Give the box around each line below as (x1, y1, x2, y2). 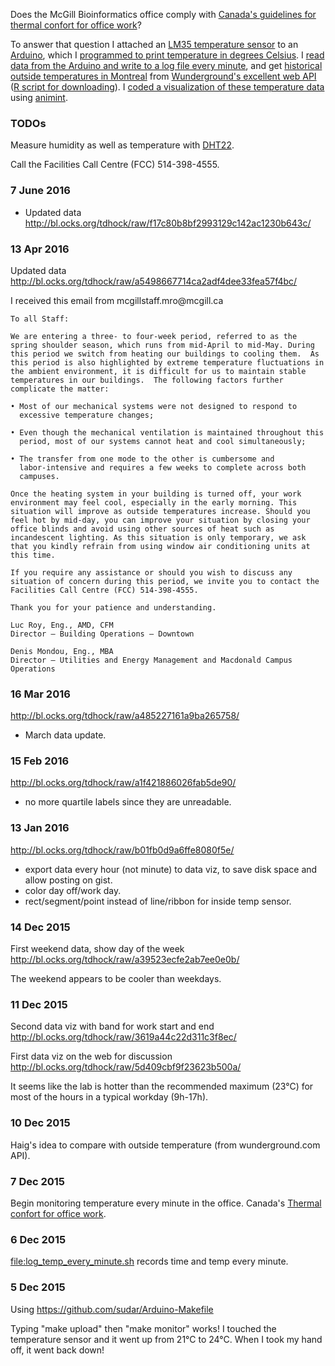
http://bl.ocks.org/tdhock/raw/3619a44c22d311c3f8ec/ (10, 1031, 237, 1043)
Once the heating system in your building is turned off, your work (10, 489, 302, 499)
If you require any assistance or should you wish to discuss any (10, 567, 293, 578)
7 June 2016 (10, 184, 71, 198)
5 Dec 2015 (10, 1280, 66, 1294)
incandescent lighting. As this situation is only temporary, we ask (10, 532, 307, 543)
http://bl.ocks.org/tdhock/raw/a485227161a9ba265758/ (10, 710, 240, 722)
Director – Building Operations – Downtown (10, 629, 195, 639)
